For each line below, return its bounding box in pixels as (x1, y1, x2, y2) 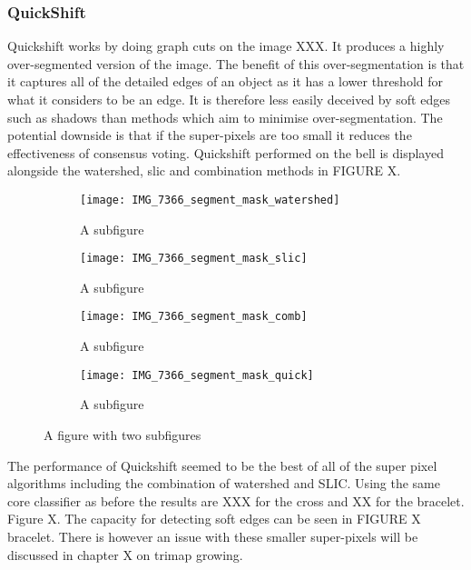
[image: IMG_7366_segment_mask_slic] (80, 252, 308, 265)
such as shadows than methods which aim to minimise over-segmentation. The (7, 107, 443, 126)
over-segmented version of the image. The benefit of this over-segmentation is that (7, 54, 465, 73)
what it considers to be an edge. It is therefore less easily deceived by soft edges (7, 90, 450, 108)
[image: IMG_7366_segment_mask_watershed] (80, 193, 340, 206)
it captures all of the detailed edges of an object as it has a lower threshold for (7, 72, 444, 91)
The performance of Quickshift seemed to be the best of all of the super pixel (7, 455, 437, 475)
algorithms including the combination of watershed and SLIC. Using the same (7, 474, 440, 493)
